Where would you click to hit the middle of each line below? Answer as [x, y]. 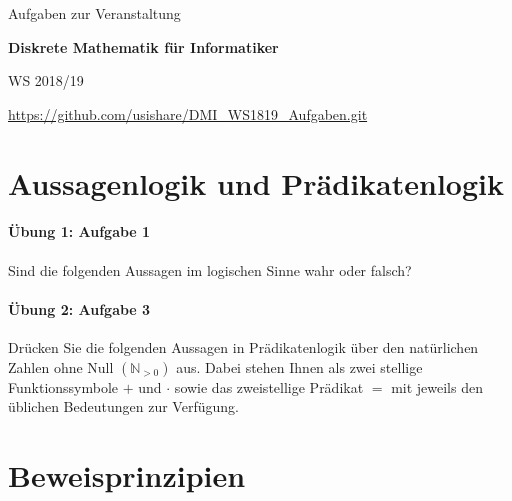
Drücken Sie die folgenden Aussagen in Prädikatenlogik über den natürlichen [243, 346]
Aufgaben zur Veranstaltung [94, 13]
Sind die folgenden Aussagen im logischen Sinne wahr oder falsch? [210, 269]
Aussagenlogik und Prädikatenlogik [256, 182]
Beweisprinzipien [127, 474]
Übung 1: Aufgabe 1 [79, 231]
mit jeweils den [437, 386]
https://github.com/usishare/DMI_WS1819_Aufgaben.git [188, 113]
